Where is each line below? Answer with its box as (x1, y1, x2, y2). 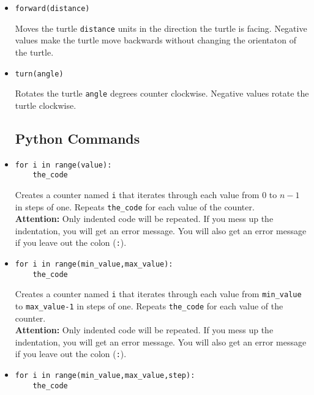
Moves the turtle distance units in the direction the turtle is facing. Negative (15, 21, 307, 34)
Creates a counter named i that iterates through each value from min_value (15, 287, 302, 300)
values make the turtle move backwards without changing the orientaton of (15, 34, 296, 46)
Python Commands (15, 128, 140, 147)
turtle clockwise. (15, 98, 77, 111)
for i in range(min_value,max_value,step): (15, 371, 195, 380)
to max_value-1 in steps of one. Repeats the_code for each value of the (15, 300, 283, 312)
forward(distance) (15, 4, 90, 13)
